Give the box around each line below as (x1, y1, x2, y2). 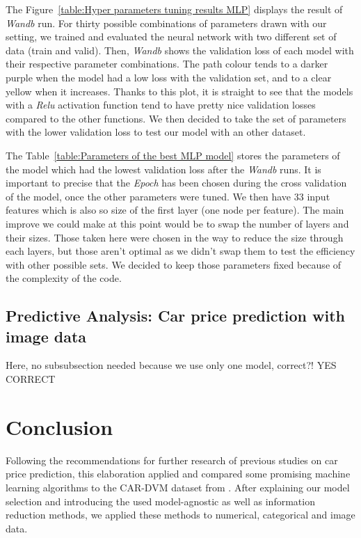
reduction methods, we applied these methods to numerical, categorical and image (6, 507, 355, 522)
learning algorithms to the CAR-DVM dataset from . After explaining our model (6, 480, 350, 494)
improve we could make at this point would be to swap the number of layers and (6, 216, 349, 230)
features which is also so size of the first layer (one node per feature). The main (6, 203, 344, 217)
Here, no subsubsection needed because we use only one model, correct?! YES (6, 358, 337, 372)
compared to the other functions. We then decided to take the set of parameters (6, 111, 346, 125)
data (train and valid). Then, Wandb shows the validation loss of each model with (6, 42, 354, 57)
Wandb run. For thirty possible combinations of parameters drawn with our (6, 15, 327, 30)
